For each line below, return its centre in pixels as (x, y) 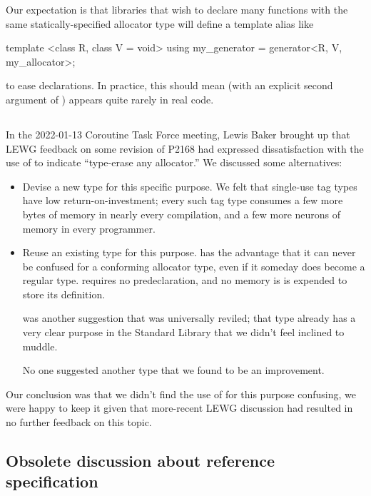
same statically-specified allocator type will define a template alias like (160, 23)
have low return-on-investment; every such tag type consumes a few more (183, 200)
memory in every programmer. (89, 228)
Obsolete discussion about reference (140, 461)
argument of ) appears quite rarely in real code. (110, 99)
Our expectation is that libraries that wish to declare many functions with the (177, 9)
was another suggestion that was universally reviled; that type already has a (189, 318)
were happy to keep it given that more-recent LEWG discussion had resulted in (179, 408)
